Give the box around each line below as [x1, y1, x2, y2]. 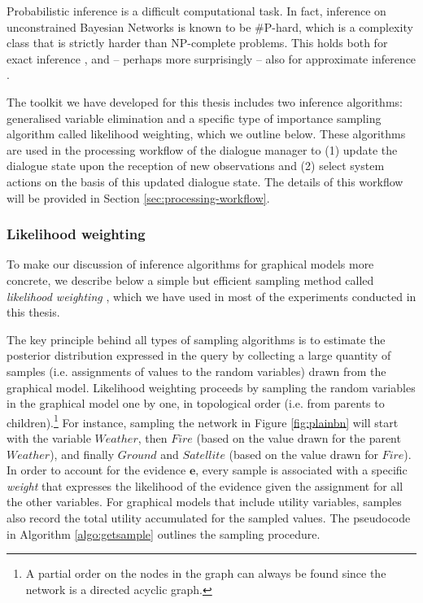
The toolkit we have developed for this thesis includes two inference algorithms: [7, 93, 403, 110]
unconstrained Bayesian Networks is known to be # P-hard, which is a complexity [7, 18, 413, 35]
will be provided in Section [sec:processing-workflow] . [7, 189, 270, 206]
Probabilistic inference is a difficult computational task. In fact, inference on [7, 2, 386, 19]
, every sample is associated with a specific [195, 461, 408, 478]
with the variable [7, 429, 91, 446]
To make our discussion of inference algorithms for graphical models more [7, 256, 374, 273]
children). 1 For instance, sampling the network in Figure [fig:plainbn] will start [7, 411, 399, 430]
